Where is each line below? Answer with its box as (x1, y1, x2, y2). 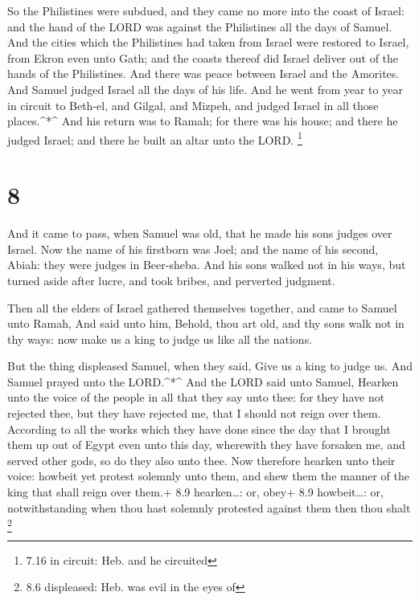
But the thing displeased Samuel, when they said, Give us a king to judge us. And (7, 357, 413, 374)
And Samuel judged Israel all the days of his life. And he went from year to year (7, 80, 403, 97)
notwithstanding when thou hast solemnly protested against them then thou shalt (7, 499, 411, 516)
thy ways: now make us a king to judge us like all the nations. (7, 330, 313, 347)
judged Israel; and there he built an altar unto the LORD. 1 (7, 129, 302, 148)
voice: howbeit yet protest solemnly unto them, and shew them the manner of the (7, 467, 409, 484)
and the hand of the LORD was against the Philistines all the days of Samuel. (7, 18, 392, 35)
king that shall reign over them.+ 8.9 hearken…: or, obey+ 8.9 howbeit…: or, (7, 484, 384, 500)
